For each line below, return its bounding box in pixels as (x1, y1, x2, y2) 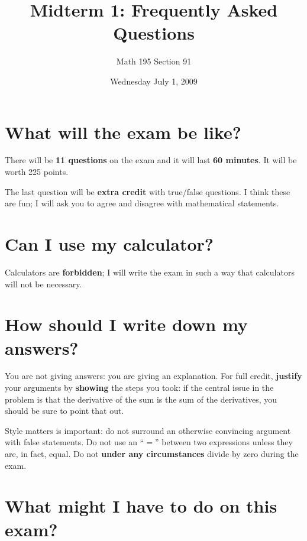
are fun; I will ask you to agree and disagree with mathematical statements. (5, 197, 279, 209)
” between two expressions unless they (155, 436, 293, 448)
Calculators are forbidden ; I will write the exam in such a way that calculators (5, 265, 295, 278)
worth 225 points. (5, 166, 69, 178)
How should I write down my (5, 312, 248, 336)
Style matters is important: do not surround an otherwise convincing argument (5, 424, 291, 436)
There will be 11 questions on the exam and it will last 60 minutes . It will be (5, 154, 297, 166)
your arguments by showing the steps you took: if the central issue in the (5, 381, 274, 394)
